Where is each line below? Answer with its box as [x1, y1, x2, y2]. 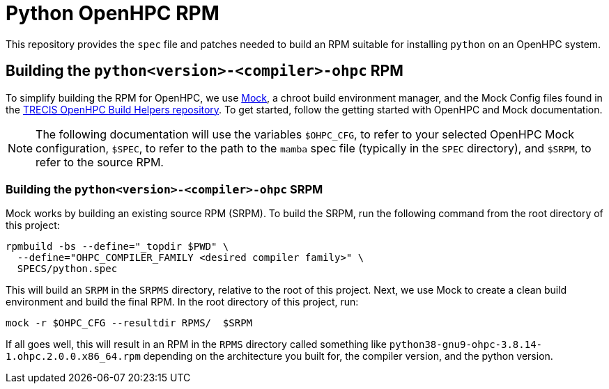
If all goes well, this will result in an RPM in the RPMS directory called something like [6, 338, 387, 351]
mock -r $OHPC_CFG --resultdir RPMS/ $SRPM [6, 317, 253, 329]
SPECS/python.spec [17, 263, 118, 275]
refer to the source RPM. [36, 154, 164, 169]
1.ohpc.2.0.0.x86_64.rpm [6, 351, 141, 363]
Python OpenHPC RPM [6, 1, 219, 25]
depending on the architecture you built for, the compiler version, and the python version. [143, 350, 553, 363]
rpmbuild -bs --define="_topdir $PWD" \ [6, 241, 229, 253]
